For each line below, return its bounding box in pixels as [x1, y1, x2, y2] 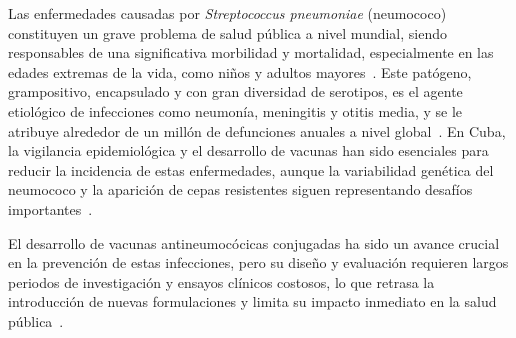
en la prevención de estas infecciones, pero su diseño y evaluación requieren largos [8, 252, 509, 273]
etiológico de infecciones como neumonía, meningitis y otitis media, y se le [8, 100, 463, 121]
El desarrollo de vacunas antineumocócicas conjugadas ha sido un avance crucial [8, 232, 500, 253]
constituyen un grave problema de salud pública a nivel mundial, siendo [8, 22, 448, 43]
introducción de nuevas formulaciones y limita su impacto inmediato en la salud [8, 291, 497, 312]
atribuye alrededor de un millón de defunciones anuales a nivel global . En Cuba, [8, 120, 506, 141]
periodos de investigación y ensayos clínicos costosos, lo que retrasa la [8, 271, 435, 292]
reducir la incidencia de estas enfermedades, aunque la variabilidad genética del [8, 159, 494, 180]
